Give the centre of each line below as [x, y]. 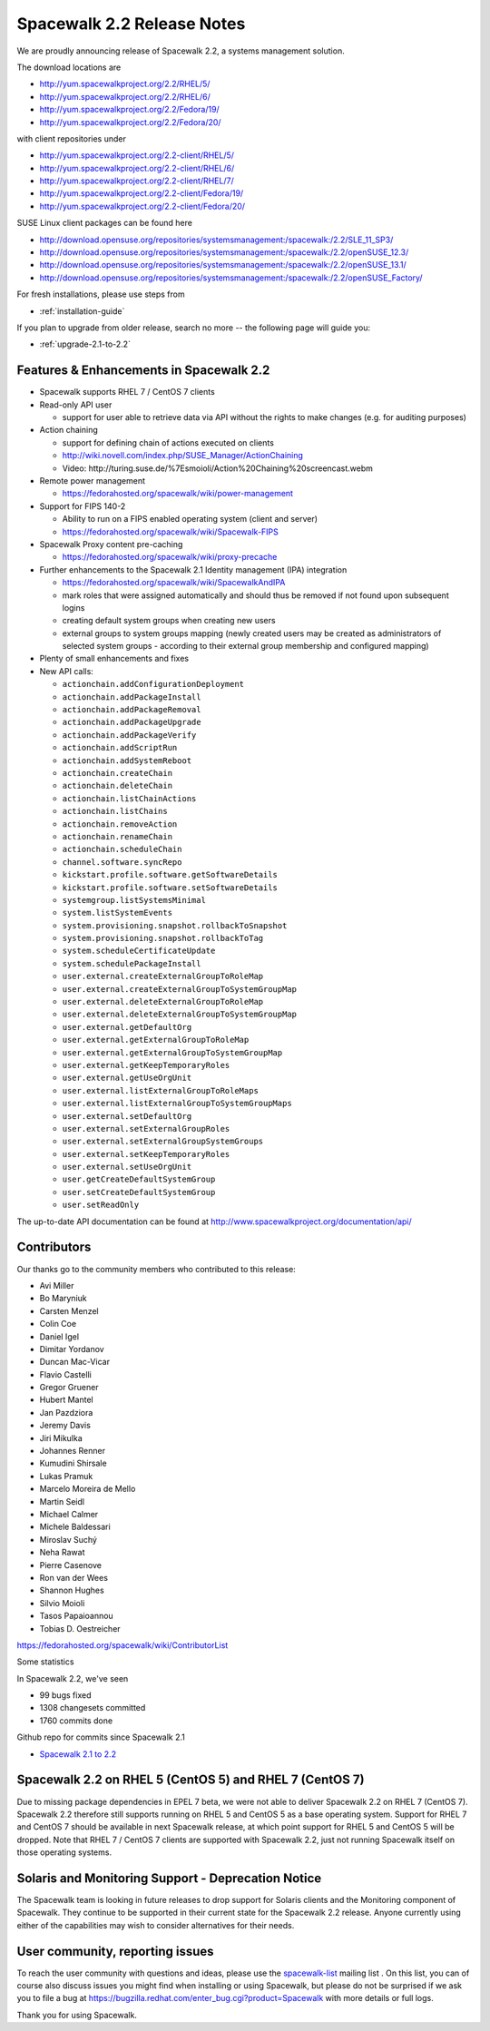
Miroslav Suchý [68, 1539]
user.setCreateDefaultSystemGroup [139, 1192]
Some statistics [45, 1662]
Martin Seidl [62, 1501]
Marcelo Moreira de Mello [88, 1489]
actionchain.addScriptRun [120, 748]
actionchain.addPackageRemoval [132, 710]
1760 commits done [76, 1721]
